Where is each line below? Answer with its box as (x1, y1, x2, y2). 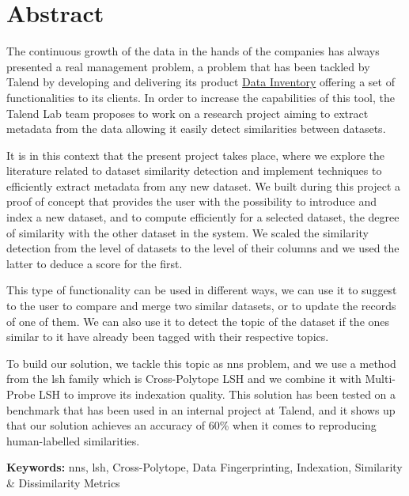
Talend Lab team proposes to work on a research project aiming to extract (6, 104, 369, 121)
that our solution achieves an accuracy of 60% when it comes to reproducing (6, 417, 377, 434)
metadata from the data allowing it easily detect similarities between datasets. (6, 120, 386, 137)
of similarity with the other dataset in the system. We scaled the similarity (6, 224, 369, 240)
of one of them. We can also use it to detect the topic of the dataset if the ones (6, 312, 390, 329)
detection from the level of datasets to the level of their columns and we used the (6, 240, 400, 256)
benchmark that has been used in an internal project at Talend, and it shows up (6, 401, 396, 418)
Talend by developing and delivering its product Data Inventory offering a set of (6, 74, 395, 90)
